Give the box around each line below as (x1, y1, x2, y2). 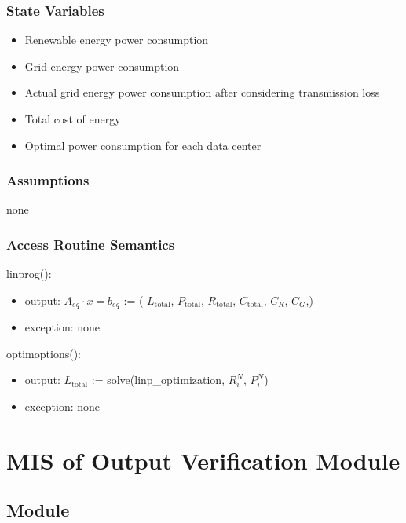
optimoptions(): (6, 345, 81, 361)
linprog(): (6, 265, 52, 282)
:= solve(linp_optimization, (91, 371, 225, 388)
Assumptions (6, 170, 90, 190)
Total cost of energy (24, 111, 121, 126)
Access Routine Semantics (6, 234, 175, 254)
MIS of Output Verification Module (6, 444, 401, 476)
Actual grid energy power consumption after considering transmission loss (24, 84, 380, 101)
